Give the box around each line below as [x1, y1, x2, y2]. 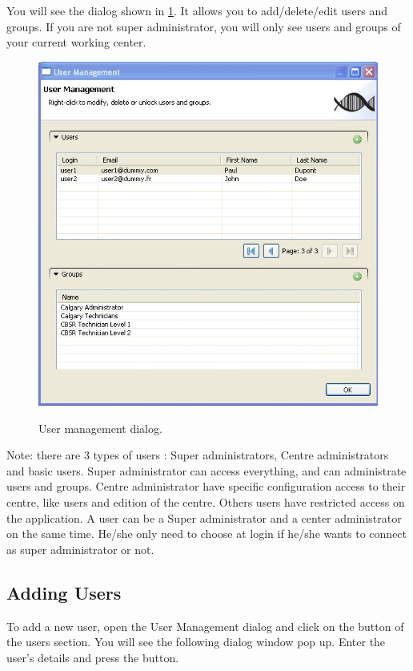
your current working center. [6, 34, 146, 51]
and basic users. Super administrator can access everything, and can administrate [6, 462, 407, 479]
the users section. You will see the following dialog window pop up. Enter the [6, 633, 386, 650]
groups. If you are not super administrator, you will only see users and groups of [6, 18, 401, 34]
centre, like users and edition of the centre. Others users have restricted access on [6, 494, 405, 511]
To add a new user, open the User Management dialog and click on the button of [6, 617, 404, 634]
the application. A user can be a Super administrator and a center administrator [6, 509, 402, 526]
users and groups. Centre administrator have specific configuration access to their [6, 478, 406, 495]
